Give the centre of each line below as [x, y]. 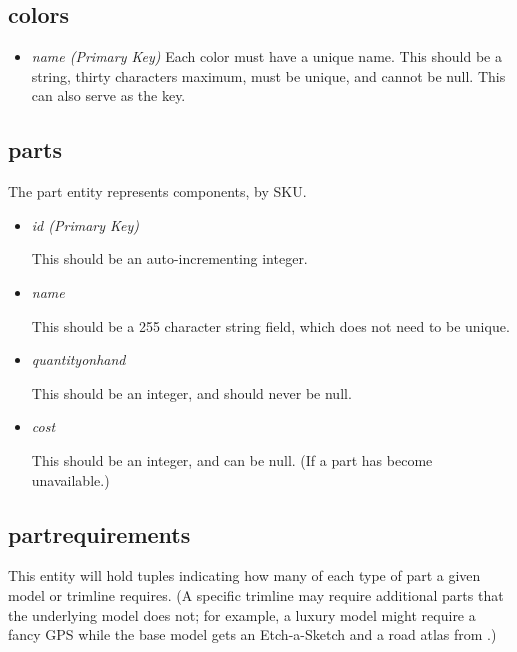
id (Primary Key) [85, 224]
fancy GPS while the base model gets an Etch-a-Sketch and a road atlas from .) [252, 634]
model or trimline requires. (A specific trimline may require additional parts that [256, 594]
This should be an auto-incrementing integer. [169, 258]
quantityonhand [78, 359]
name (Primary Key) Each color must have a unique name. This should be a [267, 56]
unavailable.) [70, 479]
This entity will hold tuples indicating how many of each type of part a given [244, 575]
